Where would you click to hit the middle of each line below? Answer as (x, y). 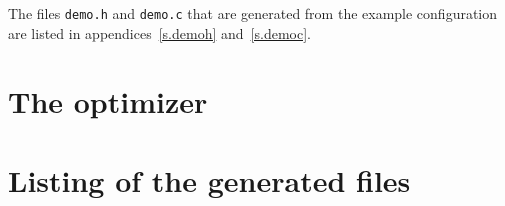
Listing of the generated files (209, 179)
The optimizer (108, 101)
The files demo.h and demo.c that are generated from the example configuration (253, 13)
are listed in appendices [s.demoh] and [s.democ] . (159, 32)
